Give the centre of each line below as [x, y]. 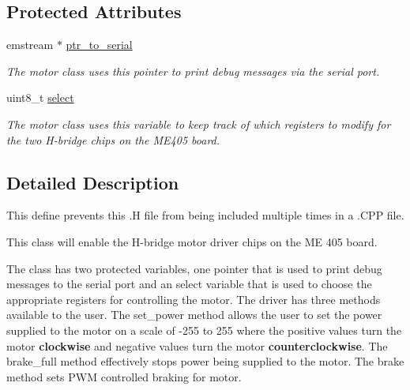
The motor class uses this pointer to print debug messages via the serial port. [193, 71]
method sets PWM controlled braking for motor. [124, 376]
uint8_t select [40, 97]
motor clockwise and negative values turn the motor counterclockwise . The [197, 345]
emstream [30, 45]
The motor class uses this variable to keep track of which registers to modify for [199, 124]
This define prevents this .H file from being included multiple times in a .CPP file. [205, 215]
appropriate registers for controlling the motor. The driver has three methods [194, 299]
